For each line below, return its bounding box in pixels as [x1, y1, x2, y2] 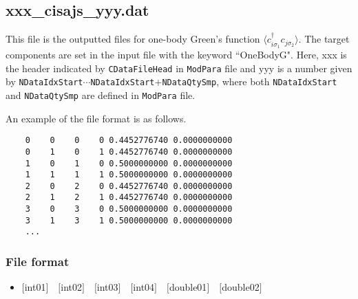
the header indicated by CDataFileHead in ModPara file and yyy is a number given [6, 60, 352, 75]
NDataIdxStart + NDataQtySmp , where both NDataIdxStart [90, 74, 337, 89]
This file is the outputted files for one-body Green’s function [6, 32, 260, 46]
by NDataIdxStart [6, 74, 83, 89]
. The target [298, 32, 350, 46]
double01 [169, 280, 207, 294]
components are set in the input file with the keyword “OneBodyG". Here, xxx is [6, 47, 347, 62]
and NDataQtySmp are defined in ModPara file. [6, 87, 196, 102]
